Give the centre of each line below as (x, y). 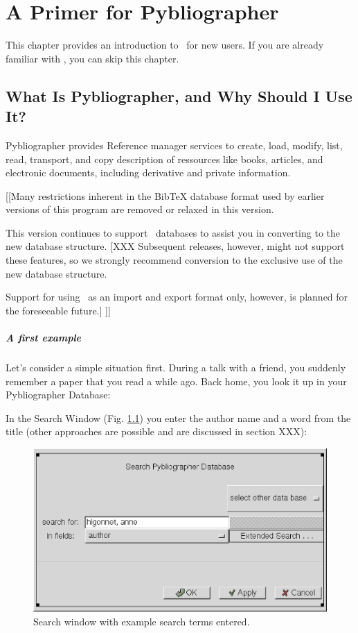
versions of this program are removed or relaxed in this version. (140, 209)
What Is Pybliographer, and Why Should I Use (179, 95)
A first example (44, 338)
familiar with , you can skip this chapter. (92, 58)
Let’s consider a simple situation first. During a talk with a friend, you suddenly (176, 367)
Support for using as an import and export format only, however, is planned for (177, 297)
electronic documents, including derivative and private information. (148, 172)
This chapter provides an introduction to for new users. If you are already (165, 45)
